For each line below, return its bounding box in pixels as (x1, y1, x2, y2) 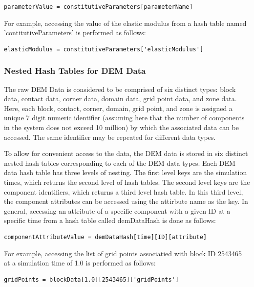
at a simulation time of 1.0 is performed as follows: (4, 258, 156, 268)
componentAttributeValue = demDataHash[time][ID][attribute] (4, 233, 207, 241)
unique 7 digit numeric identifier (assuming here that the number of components (4, 112, 245, 123)
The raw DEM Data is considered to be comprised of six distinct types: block (4, 84, 236, 94)
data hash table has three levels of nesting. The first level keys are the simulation (4, 167, 247, 177)
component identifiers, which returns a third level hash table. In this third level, (4, 186, 243, 197)
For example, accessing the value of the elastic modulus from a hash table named (4, 18, 247, 28)
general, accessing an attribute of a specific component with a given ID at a (4, 205, 231, 216)
